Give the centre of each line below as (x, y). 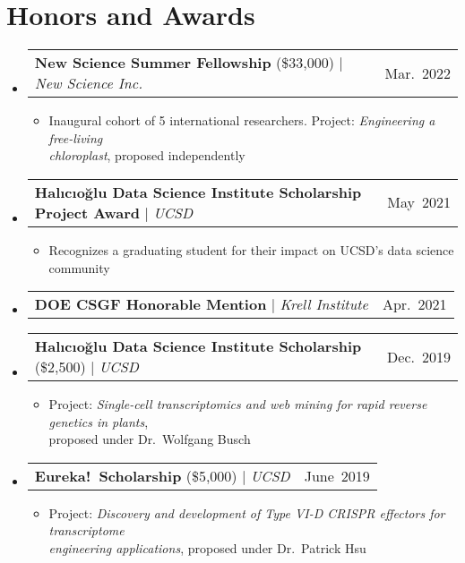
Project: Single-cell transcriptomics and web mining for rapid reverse (238, 404)
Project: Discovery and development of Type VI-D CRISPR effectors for (247, 512)
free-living (76, 137)
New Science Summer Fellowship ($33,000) (184, 63)
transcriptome (86, 530)
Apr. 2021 (414, 304)
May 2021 (419, 202)
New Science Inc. (89, 83)
